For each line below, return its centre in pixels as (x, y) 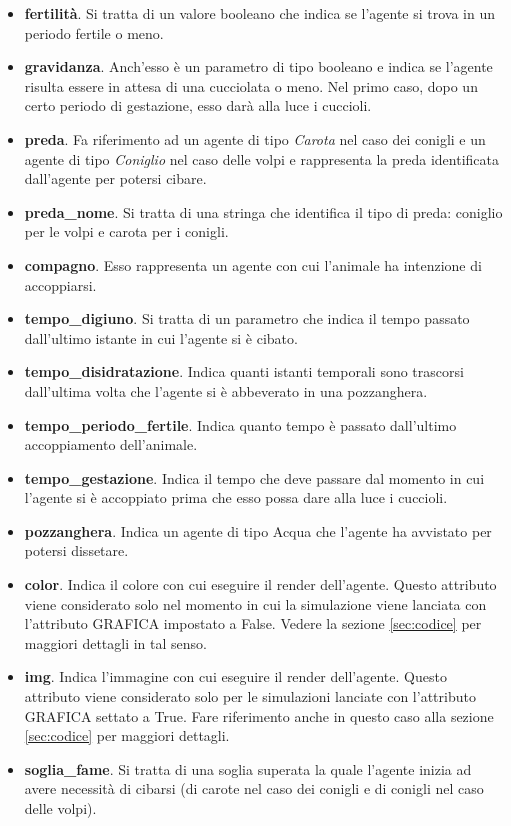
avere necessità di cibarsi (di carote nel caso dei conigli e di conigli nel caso (254, 788)
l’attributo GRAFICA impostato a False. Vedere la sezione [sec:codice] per (253, 623)
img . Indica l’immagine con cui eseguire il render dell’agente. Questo (235, 676)
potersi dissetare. (76, 550)
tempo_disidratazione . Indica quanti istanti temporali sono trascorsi (244, 371)
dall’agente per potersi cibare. (115, 178)
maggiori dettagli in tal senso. (115, 642)
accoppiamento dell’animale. (111, 444)
